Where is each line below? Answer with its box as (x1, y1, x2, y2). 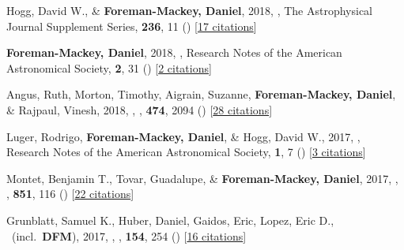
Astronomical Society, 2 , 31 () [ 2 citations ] (6, 59, 212, 76)
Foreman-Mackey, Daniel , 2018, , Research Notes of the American (6, 44, 342, 61)
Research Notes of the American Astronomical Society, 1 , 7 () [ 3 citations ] (6, 144, 366, 160)
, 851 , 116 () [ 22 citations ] (6, 185, 134, 202)
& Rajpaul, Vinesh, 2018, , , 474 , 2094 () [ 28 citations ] (6, 101, 273, 118)
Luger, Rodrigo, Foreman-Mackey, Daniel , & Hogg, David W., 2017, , (6, 128, 361, 144)
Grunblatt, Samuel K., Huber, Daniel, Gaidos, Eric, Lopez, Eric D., (6, 211, 334, 228)
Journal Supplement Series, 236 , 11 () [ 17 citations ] (6, 17, 257, 34)
